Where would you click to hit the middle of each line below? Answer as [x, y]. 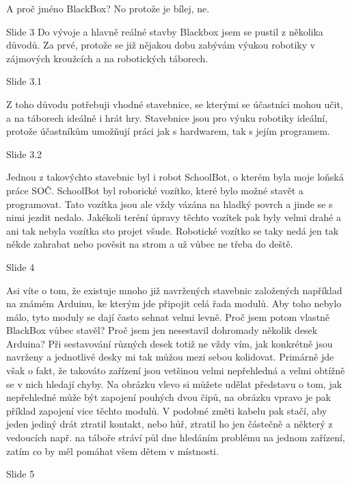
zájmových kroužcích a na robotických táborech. [107, 58]
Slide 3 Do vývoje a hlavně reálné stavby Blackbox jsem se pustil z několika [165, 31]
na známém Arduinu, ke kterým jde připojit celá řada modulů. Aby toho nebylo [174, 303]
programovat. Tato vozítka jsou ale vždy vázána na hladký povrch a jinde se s [170, 204]
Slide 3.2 [24, 154]
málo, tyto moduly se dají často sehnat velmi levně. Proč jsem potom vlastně [168, 316]
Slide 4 [21, 266]
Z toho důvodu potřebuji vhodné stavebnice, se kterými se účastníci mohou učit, [175, 104]
